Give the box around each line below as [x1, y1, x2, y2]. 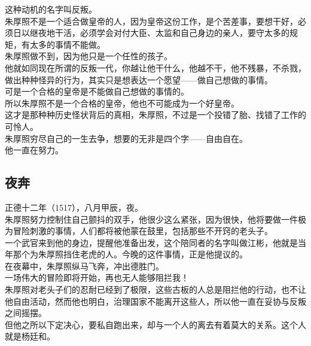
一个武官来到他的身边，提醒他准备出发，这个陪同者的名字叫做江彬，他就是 [5, 236, 298, 248]
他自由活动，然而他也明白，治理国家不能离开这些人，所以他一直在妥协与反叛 [5, 295, 306, 307]
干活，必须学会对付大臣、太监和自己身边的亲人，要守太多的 [54, 26, 289, 39]
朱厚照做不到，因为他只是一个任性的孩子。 [5, 50, 172, 62]
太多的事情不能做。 [29, 38, 105, 50]
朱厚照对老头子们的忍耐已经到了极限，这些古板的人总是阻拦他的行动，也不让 [5, 283, 306, 296]
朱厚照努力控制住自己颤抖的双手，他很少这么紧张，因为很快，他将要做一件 [5, 213, 298, 225]
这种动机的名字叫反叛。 [5, 3, 97, 15]
